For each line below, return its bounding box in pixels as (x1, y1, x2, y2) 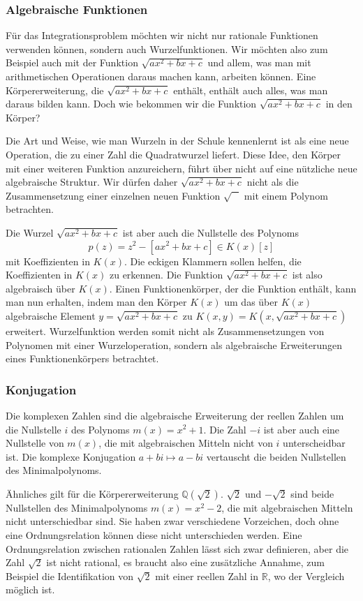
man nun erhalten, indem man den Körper (6, 295, 187, 309)
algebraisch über (6, 281, 75, 295)
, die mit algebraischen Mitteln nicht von (98, 436, 273, 450)
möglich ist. (6, 582, 55, 597)
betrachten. (6, 202, 54, 216)
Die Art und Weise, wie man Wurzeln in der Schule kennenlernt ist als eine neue (6, 133, 349, 148)
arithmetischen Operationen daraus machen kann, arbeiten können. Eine (6, 69, 316, 83)
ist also (292, 267, 323, 282)
